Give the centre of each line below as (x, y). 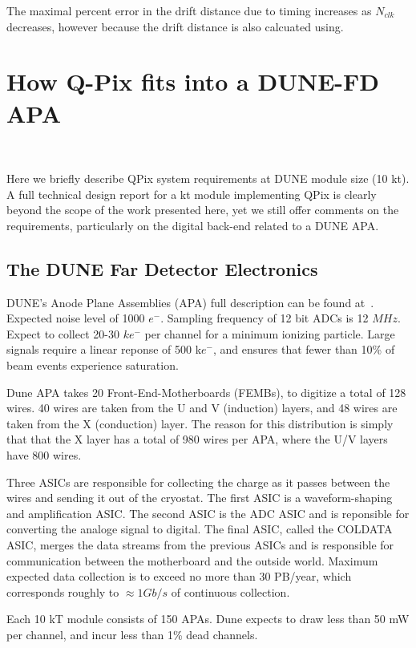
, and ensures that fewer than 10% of (304, 349)
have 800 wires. (44, 455)
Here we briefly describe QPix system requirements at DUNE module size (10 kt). (208, 178)
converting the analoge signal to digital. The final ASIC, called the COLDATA (200, 529)
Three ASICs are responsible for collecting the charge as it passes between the (198, 482)
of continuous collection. (230, 591)
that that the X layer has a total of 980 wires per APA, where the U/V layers (197, 439)
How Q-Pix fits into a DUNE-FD (193, 81)
